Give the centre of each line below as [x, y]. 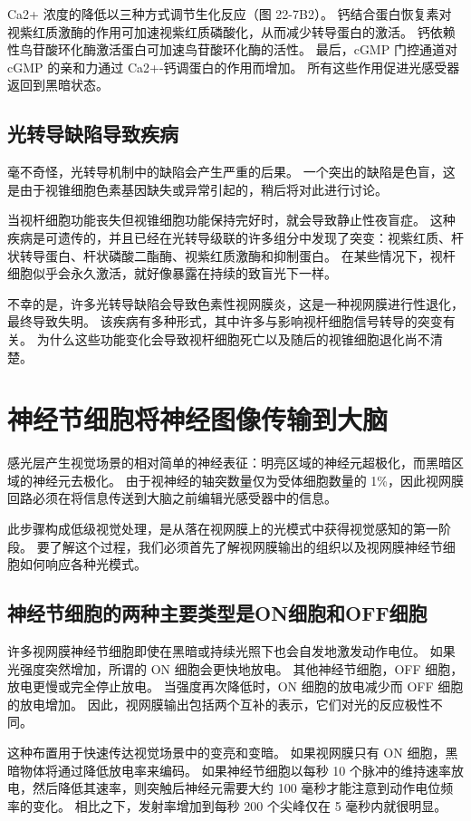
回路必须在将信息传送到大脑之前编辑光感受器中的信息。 [172, 498]
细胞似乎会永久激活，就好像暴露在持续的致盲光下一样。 [172, 273]
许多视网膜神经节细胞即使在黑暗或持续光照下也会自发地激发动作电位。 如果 [231, 651]
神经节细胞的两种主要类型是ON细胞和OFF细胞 [217, 613]
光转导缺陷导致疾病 [93, 134]
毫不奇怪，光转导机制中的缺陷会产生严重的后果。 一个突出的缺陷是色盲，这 [231, 172]
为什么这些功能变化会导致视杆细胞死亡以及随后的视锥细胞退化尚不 [233, 338]
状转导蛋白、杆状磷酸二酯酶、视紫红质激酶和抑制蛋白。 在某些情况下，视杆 [231, 255]
